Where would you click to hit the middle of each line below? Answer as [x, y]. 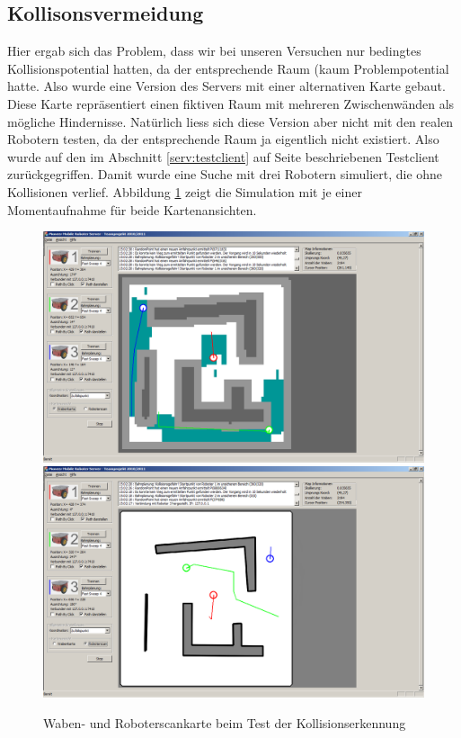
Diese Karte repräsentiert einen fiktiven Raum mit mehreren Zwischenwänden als [231, 103]
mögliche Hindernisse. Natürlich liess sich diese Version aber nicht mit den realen [230, 121]
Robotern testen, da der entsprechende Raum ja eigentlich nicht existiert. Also [223, 139]
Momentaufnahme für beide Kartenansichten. [132, 209]
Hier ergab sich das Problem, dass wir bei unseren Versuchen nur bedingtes [214, 51]
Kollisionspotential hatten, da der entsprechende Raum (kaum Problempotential [228, 68]
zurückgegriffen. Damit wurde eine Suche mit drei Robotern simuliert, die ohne [225, 174]
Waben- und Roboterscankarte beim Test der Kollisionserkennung [225, 722]
